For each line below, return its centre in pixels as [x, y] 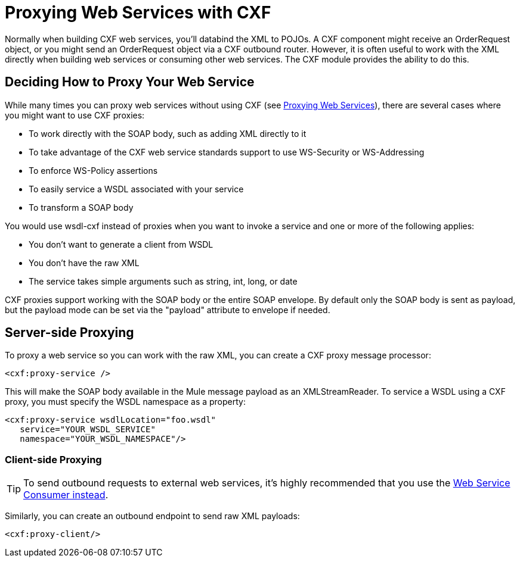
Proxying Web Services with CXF [138, 13]
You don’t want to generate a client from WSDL [121, 244]
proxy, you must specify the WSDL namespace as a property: [125, 402]
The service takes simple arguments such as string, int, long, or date [163, 281]
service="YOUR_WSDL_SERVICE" [88, 430]
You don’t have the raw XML [84, 263]
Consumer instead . [66, 495]
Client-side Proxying [53, 459]
